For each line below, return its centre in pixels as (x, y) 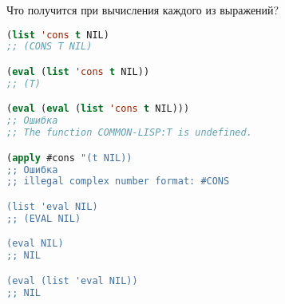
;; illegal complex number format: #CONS (118, 182)
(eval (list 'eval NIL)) (72, 280)
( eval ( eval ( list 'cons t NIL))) (98, 109)
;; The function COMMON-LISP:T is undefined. (129, 133)
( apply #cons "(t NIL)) (69, 158)
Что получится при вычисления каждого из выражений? (143, 10)
